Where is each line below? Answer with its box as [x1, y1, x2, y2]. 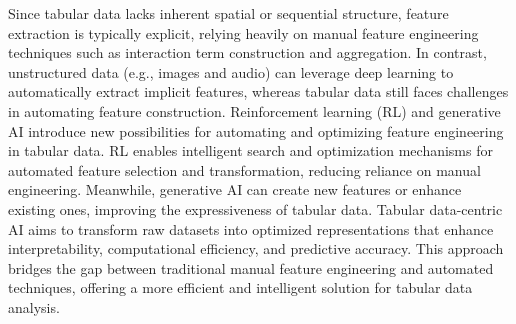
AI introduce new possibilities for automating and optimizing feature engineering [8, 120, 504, 141]
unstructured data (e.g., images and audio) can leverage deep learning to [8, 61, 454, 82]
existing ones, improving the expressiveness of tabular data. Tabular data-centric [8, 198, 503, 219]
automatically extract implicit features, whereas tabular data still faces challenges [8, 81, 509, 102]
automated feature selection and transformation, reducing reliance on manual [8, 159, 481, 180]
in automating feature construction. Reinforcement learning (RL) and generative [8, 100, 501, 121]
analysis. [8, 296, 60, 317]
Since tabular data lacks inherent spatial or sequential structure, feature [8, 3, 449, 23]
